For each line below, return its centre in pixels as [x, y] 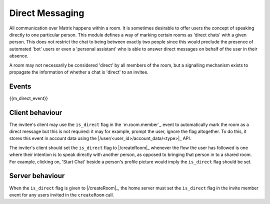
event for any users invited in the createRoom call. [62, 194]
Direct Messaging [47, 13]
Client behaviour [36, 112]
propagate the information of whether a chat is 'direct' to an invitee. [79, 72]
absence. [19, 56]
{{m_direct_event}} [29, 98]
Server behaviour [37, 176]
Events [20, 86]
